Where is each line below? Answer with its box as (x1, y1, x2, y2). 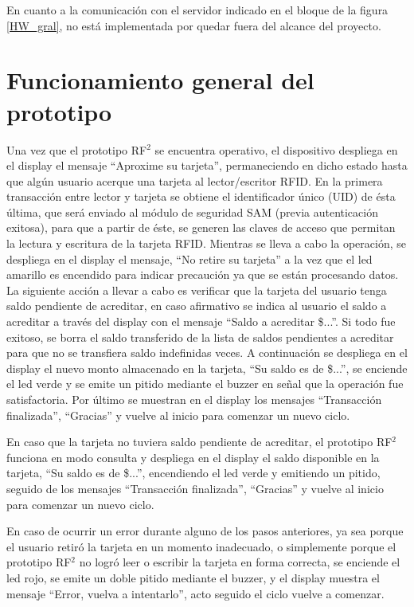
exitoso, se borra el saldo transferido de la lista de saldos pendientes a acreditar (6, 328, 394, 345)
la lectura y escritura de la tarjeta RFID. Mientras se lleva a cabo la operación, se (6, 235, 406, 252)
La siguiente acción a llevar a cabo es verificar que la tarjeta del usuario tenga (6, 281, 387, 298)
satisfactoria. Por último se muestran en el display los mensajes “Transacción (6, 391, 382, 407)
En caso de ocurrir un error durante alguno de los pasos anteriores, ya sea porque (6, 523, 404, 539)
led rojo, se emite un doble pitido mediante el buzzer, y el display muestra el (6, 569, 380, 585)
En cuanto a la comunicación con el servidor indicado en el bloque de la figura (6, 2, 389, 18)
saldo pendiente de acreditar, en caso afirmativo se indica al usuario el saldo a (6, 297, 387, 314)
